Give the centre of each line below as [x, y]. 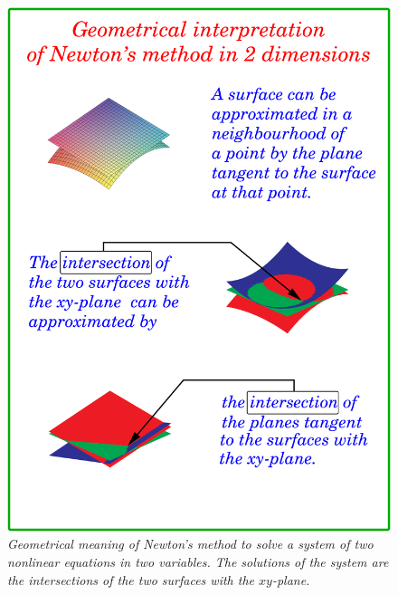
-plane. [291, 579]
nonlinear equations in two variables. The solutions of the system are [198, 562]
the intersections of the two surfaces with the [131, 579]
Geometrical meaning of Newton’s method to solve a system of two [190, 544]
